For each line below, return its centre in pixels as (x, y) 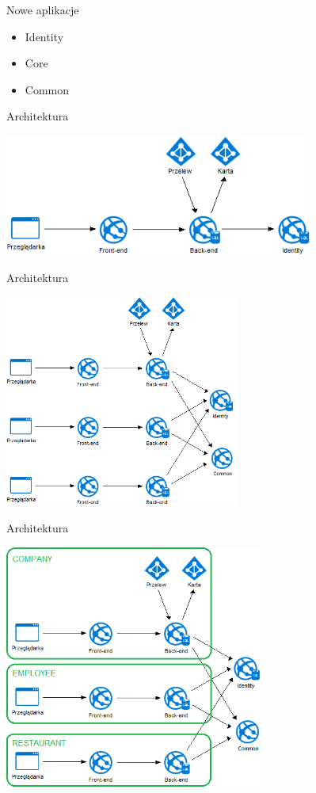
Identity (44, 36)
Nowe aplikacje (43, 10)
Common (47, 89)
